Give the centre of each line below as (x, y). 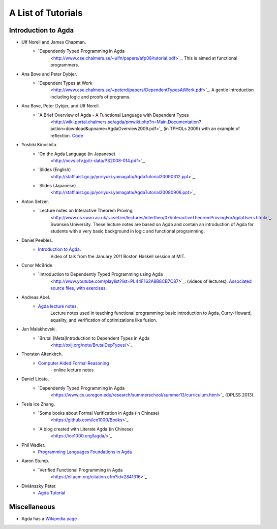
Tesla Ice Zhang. (38, 404)
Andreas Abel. (36, 297)
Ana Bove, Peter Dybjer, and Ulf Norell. (61, 106)
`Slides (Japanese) (57, 186)
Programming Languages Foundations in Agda (85, 452)
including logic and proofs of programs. (90, 97)
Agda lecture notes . (58, 306)
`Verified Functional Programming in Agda (80, 470)
